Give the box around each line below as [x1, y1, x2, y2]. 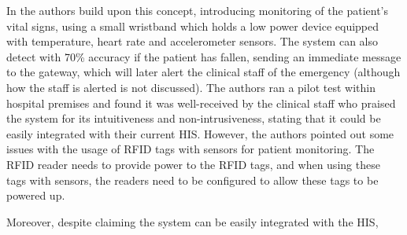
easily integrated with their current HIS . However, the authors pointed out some [6, 125, 394, 141]
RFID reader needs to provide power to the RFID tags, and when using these [6, 156, 380, 172]
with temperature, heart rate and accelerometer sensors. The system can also [6, 33, 378, 50]
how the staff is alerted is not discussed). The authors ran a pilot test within [6, 79, 376, 95]
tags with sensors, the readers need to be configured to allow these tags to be [6, 171, 379, 188]
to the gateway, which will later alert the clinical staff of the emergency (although [6, 64, 401, 80]
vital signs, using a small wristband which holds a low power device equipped [6, 17, 379, 34]
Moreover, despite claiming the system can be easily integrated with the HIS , [6, 213, 379, 229]
